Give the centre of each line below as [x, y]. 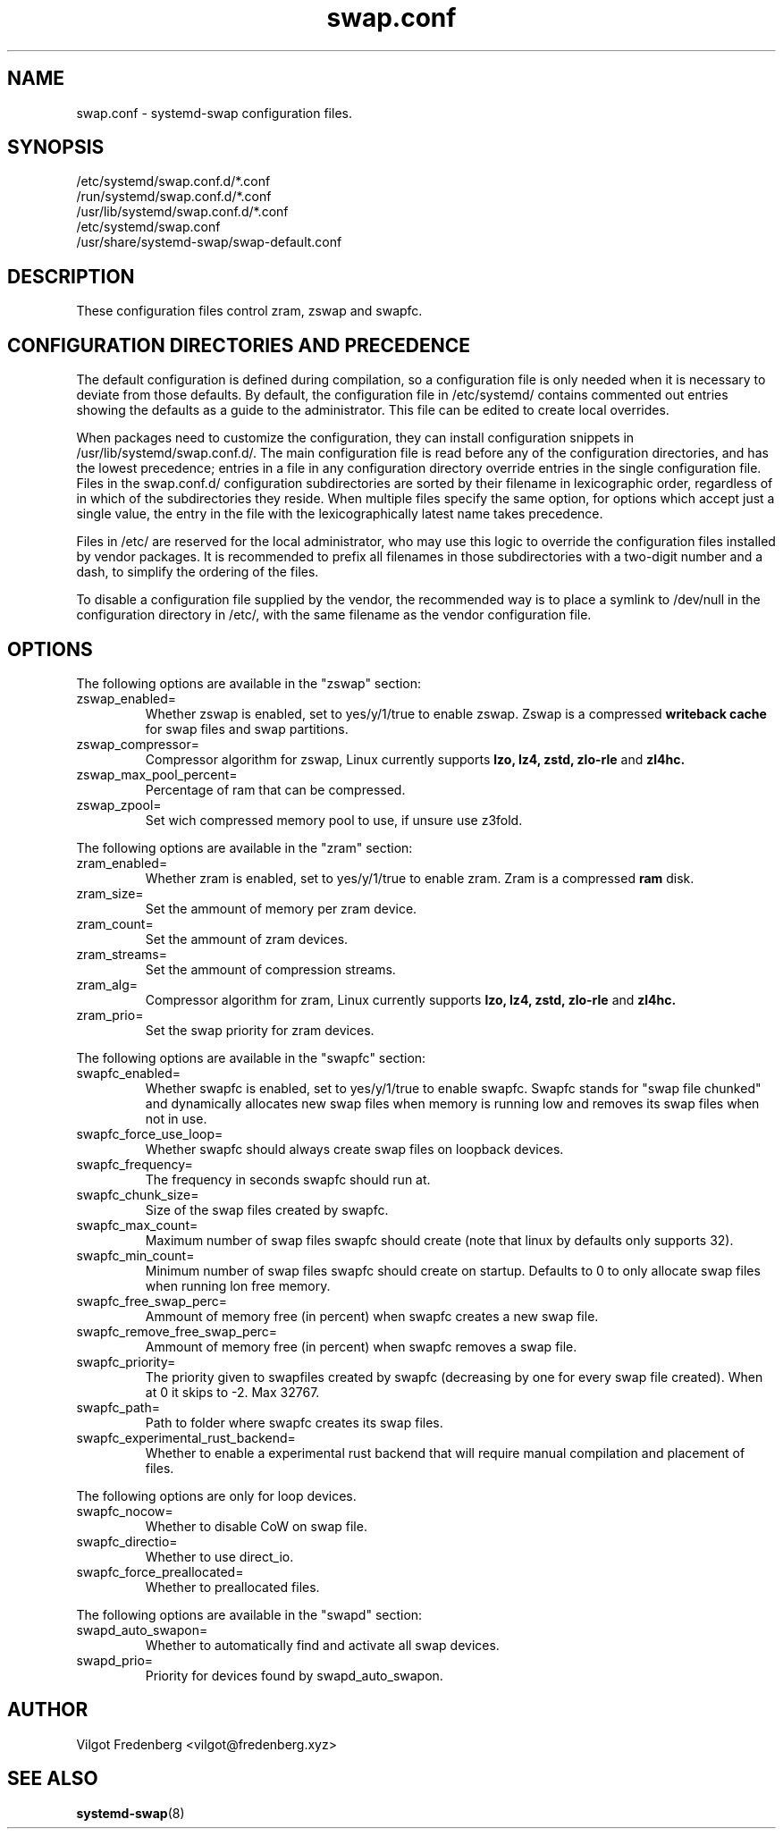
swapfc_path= [118, 1407]
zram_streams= [122, 954]
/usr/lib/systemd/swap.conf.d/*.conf [182, 212]
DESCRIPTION [71, 276]
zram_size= [110, 893]
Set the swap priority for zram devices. [260, 1030]
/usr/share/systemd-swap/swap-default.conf [209, 242]
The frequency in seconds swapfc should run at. [288, 1179]
